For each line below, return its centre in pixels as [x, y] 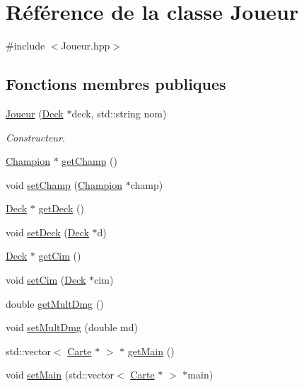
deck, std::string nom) [119, 113]
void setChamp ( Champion [64, 184]
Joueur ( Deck [35, 113]
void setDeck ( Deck [47, 232]
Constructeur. [36, 137]
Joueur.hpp [86, 46]
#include [25, 46]
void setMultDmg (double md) [72, 327]
